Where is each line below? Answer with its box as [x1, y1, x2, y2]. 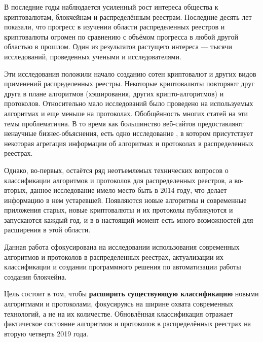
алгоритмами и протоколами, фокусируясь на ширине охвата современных [4, 298, 234, 309]
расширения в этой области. [4, 224, 91, 235]
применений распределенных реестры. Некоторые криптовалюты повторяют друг [4, 78, 254, 89]
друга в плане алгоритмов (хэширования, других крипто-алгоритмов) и [4, 88, 224, 98]
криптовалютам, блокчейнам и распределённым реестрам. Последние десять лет [4, 11, 252, 22]
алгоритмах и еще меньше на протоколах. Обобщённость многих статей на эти [4, 108, 248, 118]
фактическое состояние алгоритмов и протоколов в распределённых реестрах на [4, 318, 251, 329]
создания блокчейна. [4, 271, 67, 282]
